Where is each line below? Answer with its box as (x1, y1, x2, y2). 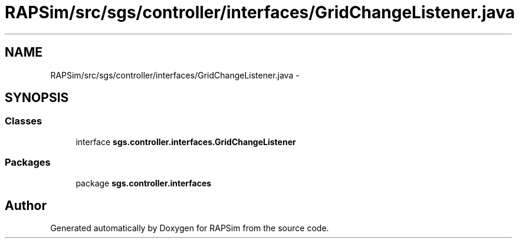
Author (5, 198, 47, 213)
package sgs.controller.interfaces (75, 178, 212, 188)
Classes (5, 115, 42, 127)
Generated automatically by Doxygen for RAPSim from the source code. (50, 223, 329, 234)
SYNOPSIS (5, 90, 69, 106)
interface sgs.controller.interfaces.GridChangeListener (75, 136, 296, 147)
